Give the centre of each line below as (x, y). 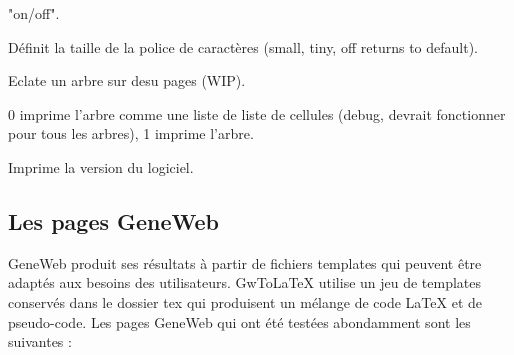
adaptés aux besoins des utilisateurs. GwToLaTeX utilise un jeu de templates (245, 282)
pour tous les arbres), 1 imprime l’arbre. (131, 133)
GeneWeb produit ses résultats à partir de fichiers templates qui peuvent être (245, 262)
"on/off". (34, 13)
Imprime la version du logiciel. (101, 166)
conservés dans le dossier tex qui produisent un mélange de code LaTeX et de (245, 301)
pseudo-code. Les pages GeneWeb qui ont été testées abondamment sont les (239, 321)
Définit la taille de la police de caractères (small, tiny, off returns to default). (243, 46)
